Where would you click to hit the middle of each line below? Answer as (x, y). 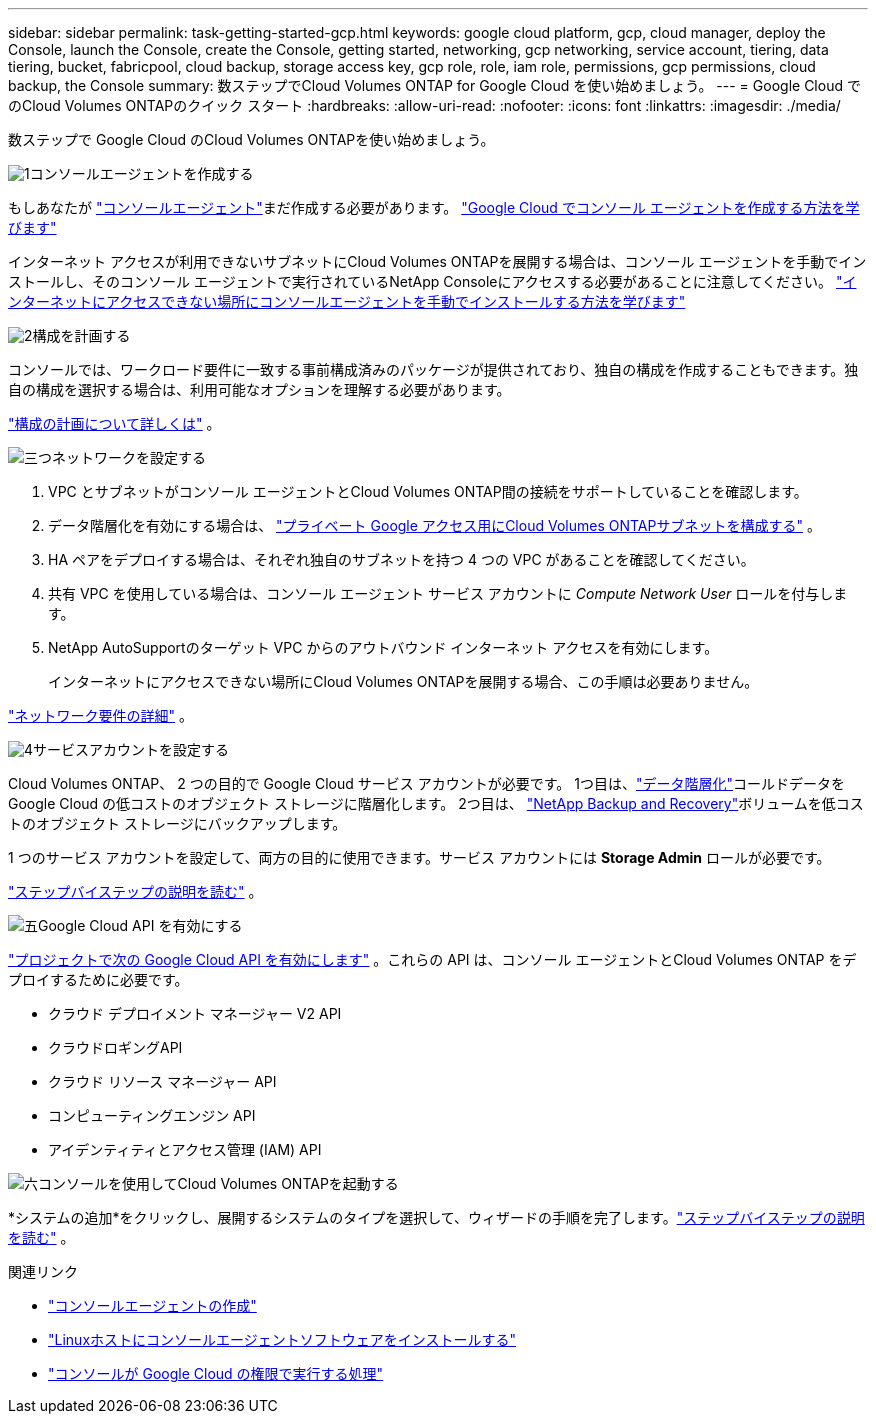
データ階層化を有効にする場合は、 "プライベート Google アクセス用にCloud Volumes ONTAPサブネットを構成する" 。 (434, 525)
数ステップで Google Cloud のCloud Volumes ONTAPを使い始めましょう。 (251, 139)
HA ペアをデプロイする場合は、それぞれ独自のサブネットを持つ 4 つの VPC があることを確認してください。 (401, 559)
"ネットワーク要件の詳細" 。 (100, 715)
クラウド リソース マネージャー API (162, 1081)
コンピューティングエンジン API (152, 1115)
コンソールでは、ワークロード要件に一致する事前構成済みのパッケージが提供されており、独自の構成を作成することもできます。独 (433, 369)
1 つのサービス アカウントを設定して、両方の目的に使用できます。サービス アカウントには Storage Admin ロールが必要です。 (419, 857)
